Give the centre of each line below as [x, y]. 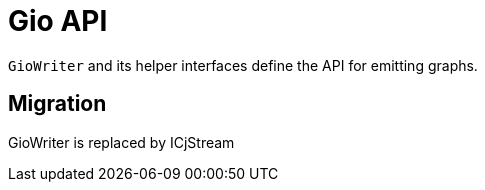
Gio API [58, 21]
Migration [57, 104]
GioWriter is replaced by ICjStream [121, 142]
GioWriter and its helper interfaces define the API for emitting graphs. [243, 65]
